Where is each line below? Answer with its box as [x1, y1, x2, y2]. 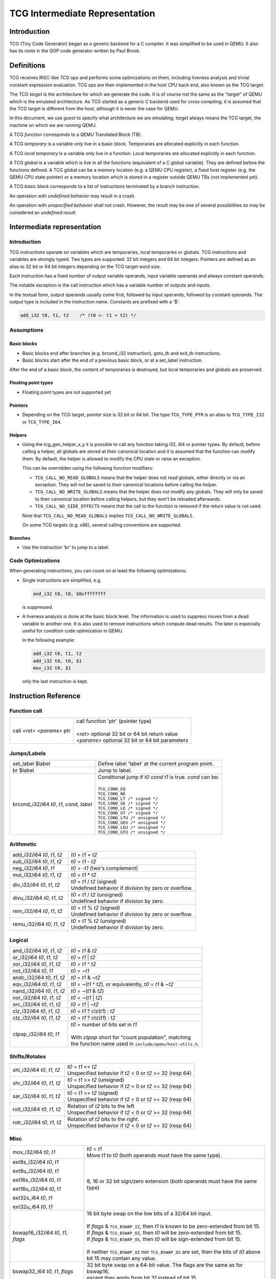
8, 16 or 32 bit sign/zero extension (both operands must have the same [86, 1178, 257, 1184]
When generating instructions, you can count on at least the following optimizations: [9, 568, 187, 574]
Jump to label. [98, 767, 132, 774]
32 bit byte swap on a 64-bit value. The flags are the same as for [86, 1262, 243, 1268]
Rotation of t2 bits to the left [67, 1102, 135, 1110]
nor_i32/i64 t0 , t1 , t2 [12, 994, 61, 1001]
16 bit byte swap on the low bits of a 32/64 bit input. [86, 1210, 212, 1217]
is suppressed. [22, 604, 54, 610]
